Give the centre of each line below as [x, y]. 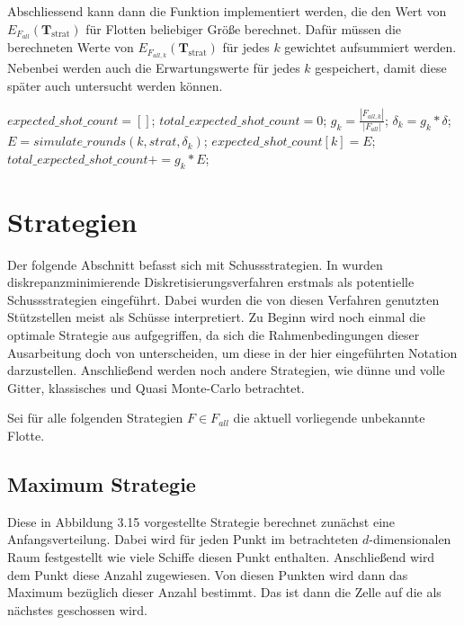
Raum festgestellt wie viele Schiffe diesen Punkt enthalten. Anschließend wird [221, 556]
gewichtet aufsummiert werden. [370, 47]
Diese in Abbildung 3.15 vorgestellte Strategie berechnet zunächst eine [201, 521]
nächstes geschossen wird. [77, 609]
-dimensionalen [410, 539]
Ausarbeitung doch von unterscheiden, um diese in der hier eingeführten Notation [232, 352]
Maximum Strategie [102, 483]
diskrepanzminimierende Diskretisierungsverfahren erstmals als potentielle [211, 282]
